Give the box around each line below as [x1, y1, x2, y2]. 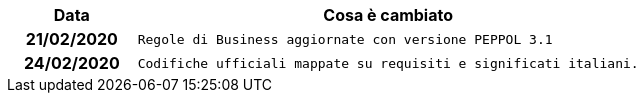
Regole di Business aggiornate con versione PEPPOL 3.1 [137, 31, 553, 47]
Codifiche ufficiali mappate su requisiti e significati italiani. [137, 55, 639, 71]
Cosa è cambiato [323, 5, 454, 25]
